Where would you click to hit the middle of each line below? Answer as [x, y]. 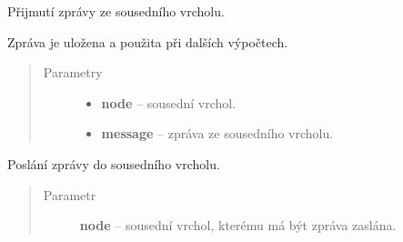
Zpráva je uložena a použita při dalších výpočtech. [148, 41]
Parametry [73, 72]
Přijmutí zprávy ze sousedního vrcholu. [116, 11]
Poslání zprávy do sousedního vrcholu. [114, 163]
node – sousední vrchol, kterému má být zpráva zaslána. [238, 225]
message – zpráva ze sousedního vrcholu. [217, 133]
